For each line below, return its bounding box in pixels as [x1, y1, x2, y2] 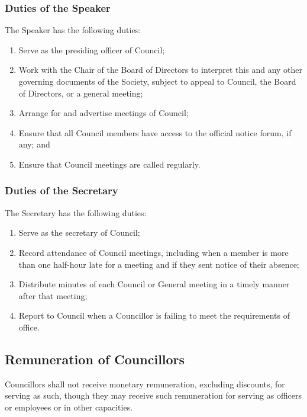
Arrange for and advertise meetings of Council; [18, 107, 189, 119]
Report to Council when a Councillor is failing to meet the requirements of [18, 309, 290, 322]
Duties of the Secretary [5, 183, 118, 198]
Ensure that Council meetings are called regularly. [18, 158, 201, 170]
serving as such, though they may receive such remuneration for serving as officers [5, 389, 302, 402]
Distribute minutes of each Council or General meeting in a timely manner [18, 278, 290, 290]
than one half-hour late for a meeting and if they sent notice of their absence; [18, 258, 299, 270]
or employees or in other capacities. [5, 400, 133, 413]
